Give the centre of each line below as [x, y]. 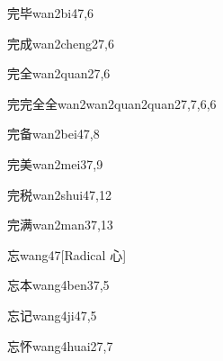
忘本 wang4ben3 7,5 [58, 285]
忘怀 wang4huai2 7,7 [60, 345]
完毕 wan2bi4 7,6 [51, 13]
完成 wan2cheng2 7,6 [61, 43]
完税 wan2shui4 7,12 [59, 194]
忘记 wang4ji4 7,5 [52, 315]
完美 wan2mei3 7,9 [55, 163]
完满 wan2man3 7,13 [60, 225]
